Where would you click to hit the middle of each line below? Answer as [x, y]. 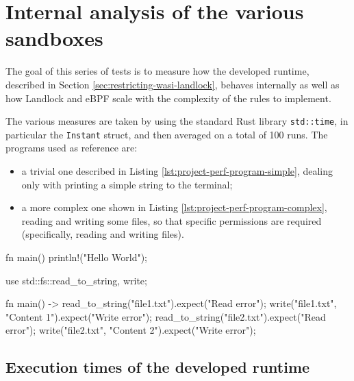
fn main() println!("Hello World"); [77, 257]
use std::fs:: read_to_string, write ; [76, 280]
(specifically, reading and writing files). [103, 234]
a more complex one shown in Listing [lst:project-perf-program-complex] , [174, 207]
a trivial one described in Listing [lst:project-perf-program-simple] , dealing [177, 171]
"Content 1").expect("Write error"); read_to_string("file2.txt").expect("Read [166, 316]
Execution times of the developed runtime [158, 367]
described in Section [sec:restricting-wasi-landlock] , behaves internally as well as [173, 84]
